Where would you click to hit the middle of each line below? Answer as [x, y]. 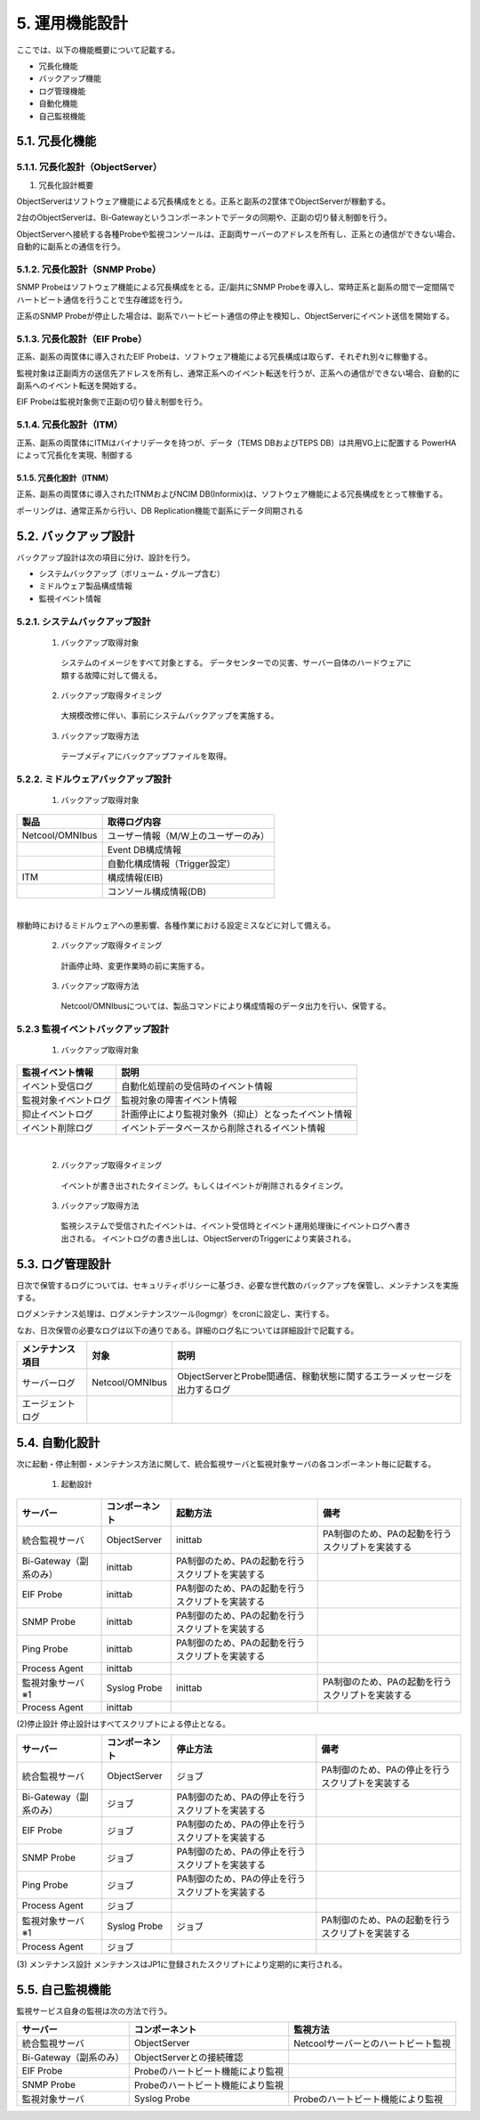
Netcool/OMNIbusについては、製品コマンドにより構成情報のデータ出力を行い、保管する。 [226, 1006]
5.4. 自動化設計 [58, 1442]
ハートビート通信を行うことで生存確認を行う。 [102, 299]
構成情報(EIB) [135, 878]
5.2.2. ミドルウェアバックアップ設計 [94, 779]
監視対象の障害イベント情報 [179, 1100]
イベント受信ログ [57, 1086]
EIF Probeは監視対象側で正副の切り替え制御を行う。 [112, 402]
